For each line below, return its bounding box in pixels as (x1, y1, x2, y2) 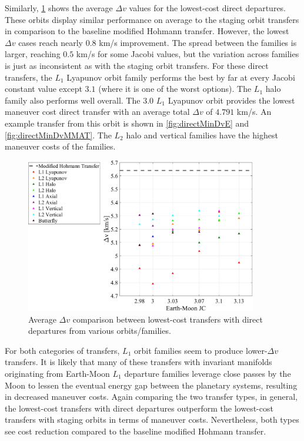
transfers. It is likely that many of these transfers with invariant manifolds (5, 356, 272, 368)
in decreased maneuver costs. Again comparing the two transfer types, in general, (5, 390, 298, 403)
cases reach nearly (18, 36, 83, 48)
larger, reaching (5, 48, 61, 60)
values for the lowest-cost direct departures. (129, 2, 286, 14)
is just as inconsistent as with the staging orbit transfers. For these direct (5, 59, 269, 71)
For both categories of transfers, (5, 344, 120, 356)
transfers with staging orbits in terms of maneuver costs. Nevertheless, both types (5, 413, 299, 426)
